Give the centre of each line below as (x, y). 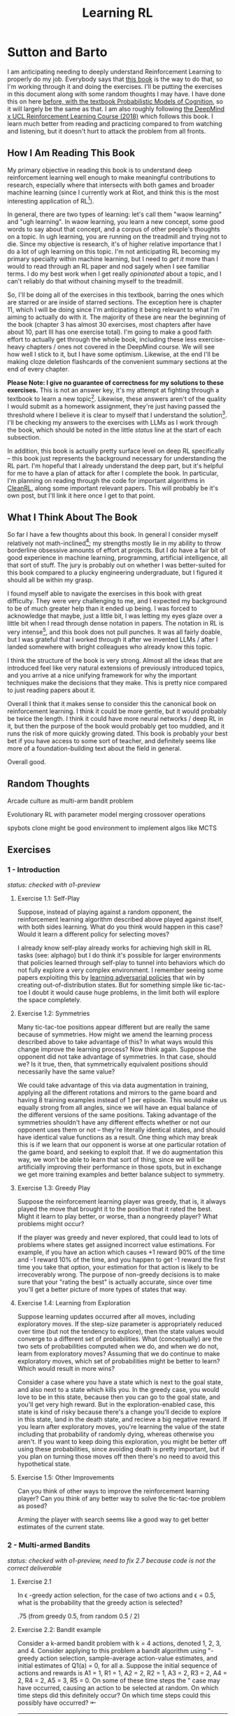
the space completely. (49, 1000)
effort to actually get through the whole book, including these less (102, 339)
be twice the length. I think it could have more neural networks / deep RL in (115, 718)
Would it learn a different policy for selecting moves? (93, 934)
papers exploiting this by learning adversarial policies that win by (111, 978)
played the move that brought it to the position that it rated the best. (115, 1209)
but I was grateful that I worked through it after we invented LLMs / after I (113, 639)
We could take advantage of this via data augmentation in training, (113, 1085)
